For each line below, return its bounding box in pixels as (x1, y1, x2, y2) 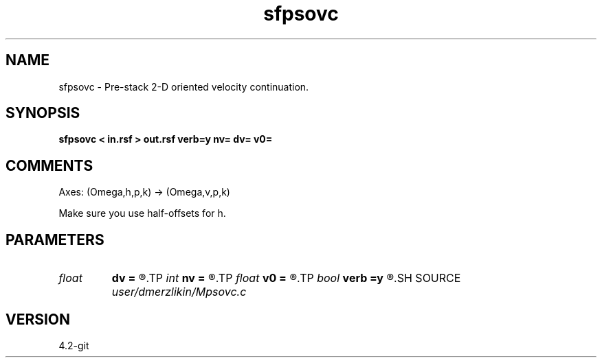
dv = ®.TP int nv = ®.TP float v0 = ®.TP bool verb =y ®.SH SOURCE (111, 271, 461, 285)
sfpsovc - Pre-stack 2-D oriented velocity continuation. (58, 80, 309, 93)
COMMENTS (5, 156, 93, 174)
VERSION (5, 310, 71, 328)
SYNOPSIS (5, 104, 80, 122)
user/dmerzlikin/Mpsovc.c (111, 285, 247, 299)
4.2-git (58, 339, 89, 351)
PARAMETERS (5, 231, 104, 248)
